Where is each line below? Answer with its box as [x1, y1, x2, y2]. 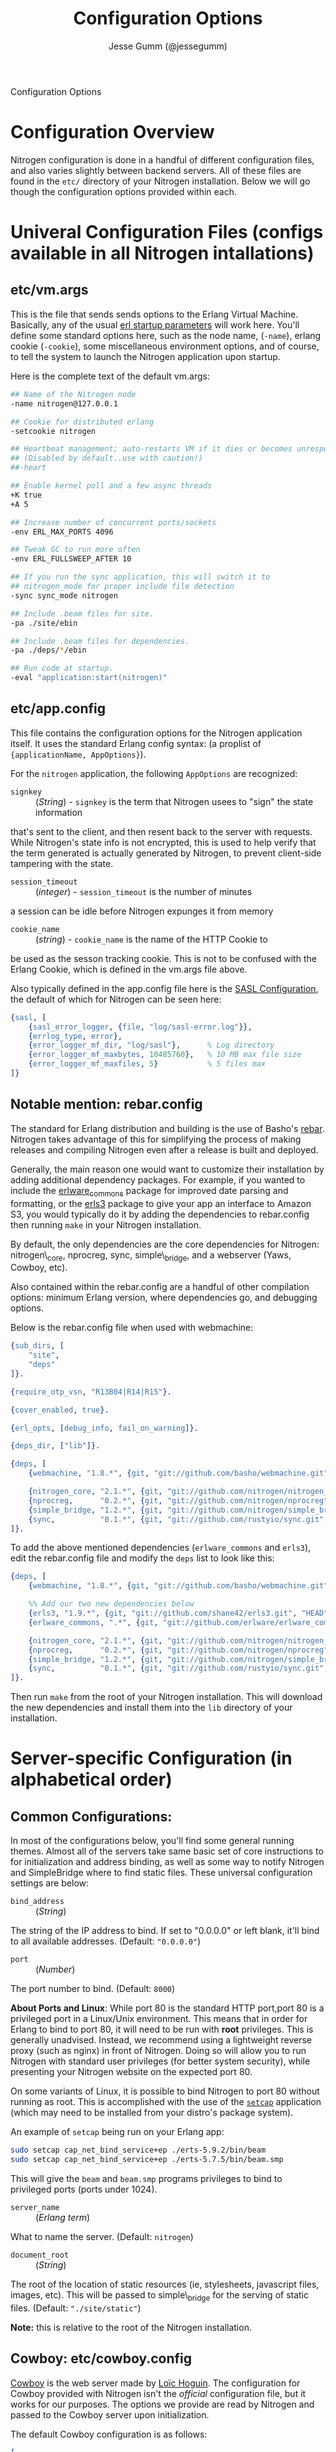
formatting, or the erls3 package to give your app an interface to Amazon [10, 1197, 312, 1209]
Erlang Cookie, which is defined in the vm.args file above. [10, 963, 248, 975]
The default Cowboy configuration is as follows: [10, 2428, 208, 2440]
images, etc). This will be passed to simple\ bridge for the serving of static [10, 2288, 310, 2303]
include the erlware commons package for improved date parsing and [10, 1184, 289, 1199]
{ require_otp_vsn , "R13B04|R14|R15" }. [10, 1387, 172, 1397]
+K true [10, 490, 43, 500]
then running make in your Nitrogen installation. [10, 1218, 202, 1231]
